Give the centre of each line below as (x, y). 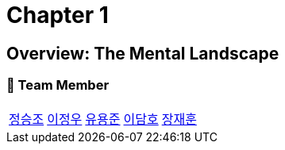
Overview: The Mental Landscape (143, 53)
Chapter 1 (58, 15)
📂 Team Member (58, 85)
